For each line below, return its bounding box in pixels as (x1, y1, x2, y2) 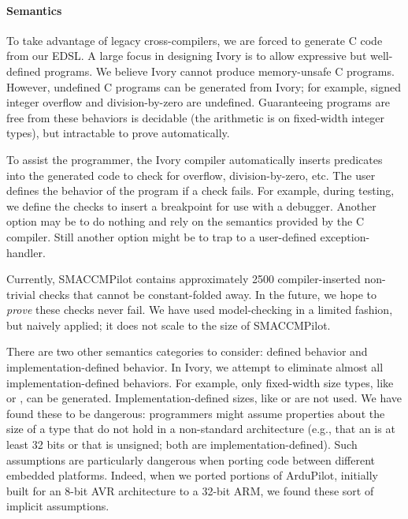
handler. (6, 244, 46, 260)
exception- (320, 228, 370, 245)
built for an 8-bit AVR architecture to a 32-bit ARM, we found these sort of (6, 482, 374, 498)
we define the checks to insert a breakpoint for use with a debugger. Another (6, 197, 376, 214)
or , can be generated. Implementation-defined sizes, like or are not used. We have (6, 390, 402, 406)
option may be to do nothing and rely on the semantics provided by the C (6, 213, 365, 230)
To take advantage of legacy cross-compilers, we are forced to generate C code (6, 32, 383, 48)
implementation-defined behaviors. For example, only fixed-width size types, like (6, 374, 394, 390)
